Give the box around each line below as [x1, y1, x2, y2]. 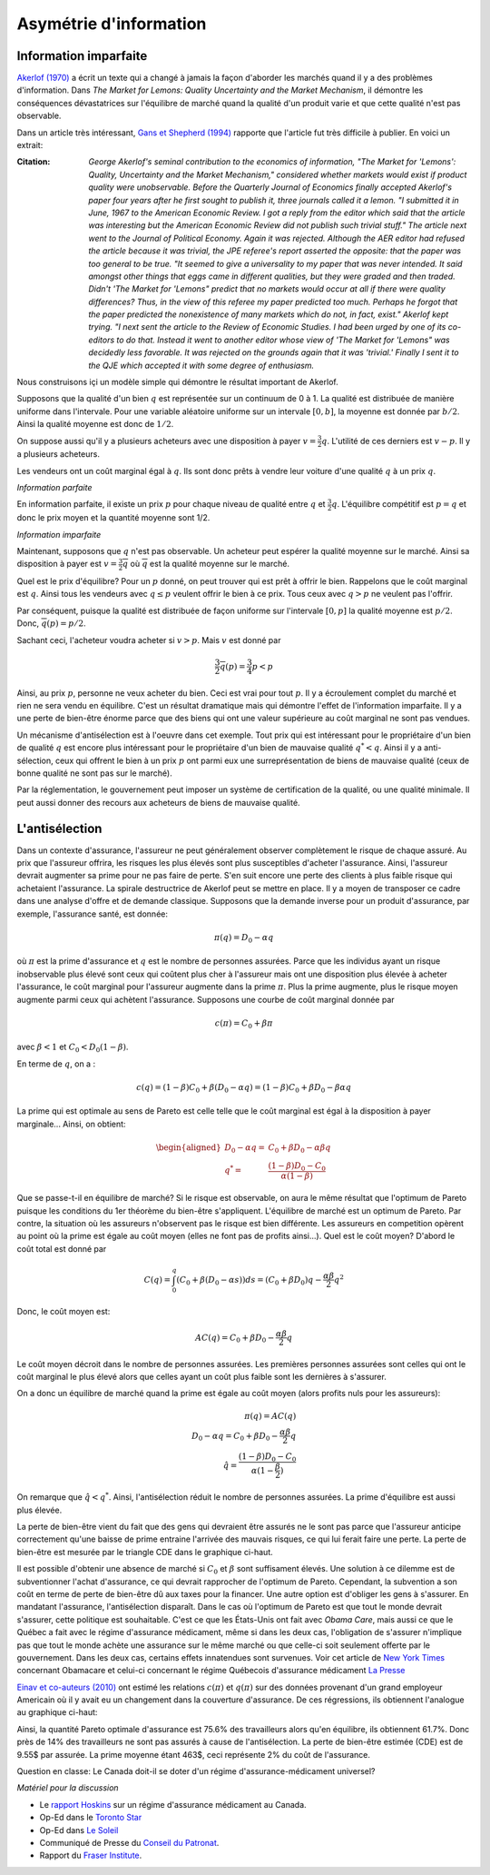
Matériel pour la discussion [16, 1782, 119, 1793]
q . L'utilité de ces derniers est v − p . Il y [321, 435, 471, 446]
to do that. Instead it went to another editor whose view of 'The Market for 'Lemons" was [116, 334, 450, 345]
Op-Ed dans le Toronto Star [39, 1812, 142, 1823]
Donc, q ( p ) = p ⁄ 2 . [16, 618, 86, 629]
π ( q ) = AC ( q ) [243, 1411, 297, 1421]
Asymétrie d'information [16, 14, 207, 34]
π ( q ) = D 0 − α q [213, 932, 274, 945]
